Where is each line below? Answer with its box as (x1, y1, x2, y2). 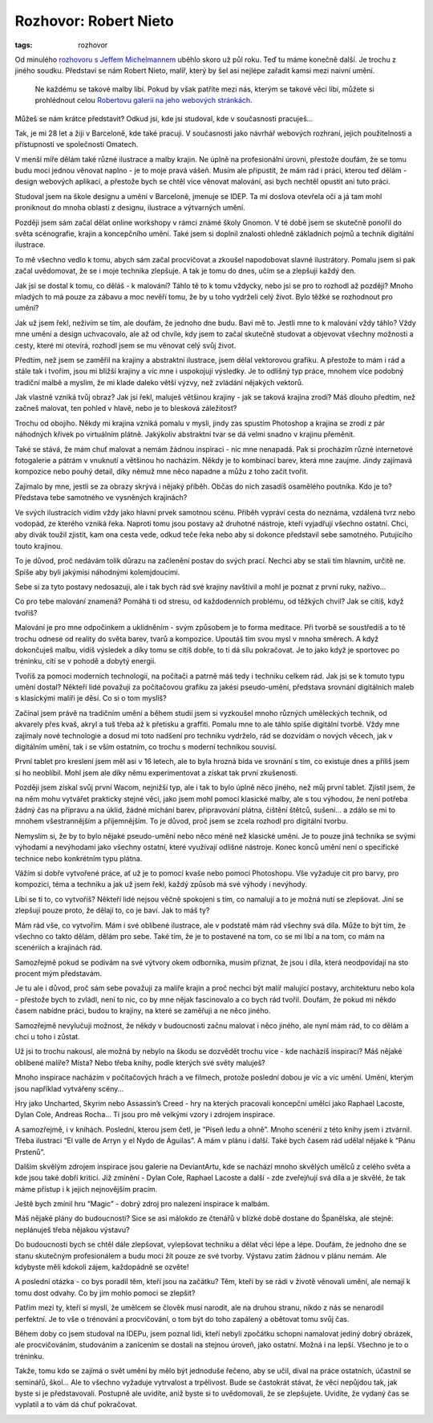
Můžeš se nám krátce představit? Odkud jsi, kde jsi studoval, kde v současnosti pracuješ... (14, 113, 314, 124)
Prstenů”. (14, 1147, 46, 1157)
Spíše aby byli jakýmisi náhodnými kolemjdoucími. (14, 567, 180, 577)
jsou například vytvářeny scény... (14, 1084, 124, 1093)
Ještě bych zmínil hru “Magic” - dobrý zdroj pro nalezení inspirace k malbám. (14, 1199, 270, 1209)
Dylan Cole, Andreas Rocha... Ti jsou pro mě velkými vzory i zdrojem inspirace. (14, 1110, 276, 1120)
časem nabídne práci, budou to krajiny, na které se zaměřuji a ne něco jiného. (14, 1006, 271, 1015)
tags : (14, 40, 33, 50)
